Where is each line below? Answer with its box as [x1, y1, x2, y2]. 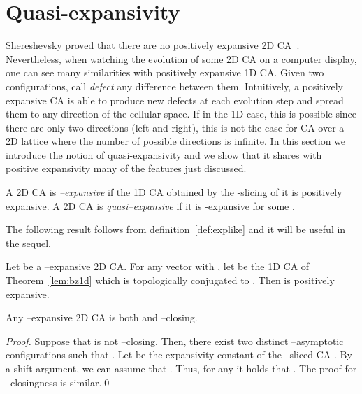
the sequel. [6, 235, 52, 250]
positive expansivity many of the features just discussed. [6, 161, 247, 176]
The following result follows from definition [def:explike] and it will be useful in [6, 222, 346, 237]
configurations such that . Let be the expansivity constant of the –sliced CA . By [6, 347, 352, 362]
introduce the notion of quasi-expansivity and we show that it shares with [6, 147, 322, 162]
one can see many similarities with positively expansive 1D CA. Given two [6, 65, 324, 80]
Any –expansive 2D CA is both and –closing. [6, 310, 198, 325]
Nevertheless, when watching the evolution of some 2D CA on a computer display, [6, 51, 357, 66]
